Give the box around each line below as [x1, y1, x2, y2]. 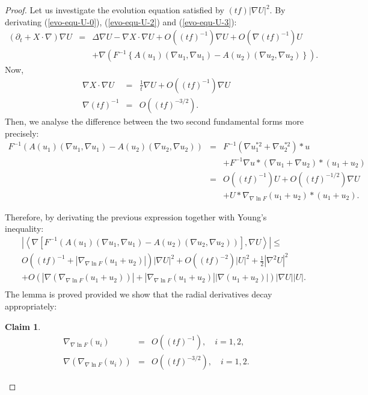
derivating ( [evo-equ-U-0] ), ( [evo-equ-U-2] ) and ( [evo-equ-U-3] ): [5, 15, 237, 28]
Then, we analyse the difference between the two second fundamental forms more [5, 114, 304, 127]
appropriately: [5, 299, 57, 312]
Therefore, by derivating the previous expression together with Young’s [5, 210, 267, 223]
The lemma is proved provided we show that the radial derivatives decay [5, 288, 272, 300]
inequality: [5, 222, 44, 235]
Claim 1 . [5, 320, 41, 332]
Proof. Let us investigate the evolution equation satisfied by [5, 4, 224, 16]
